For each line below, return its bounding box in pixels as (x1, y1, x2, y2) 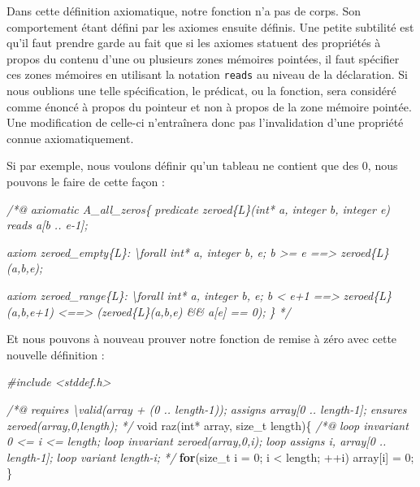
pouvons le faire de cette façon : (6, 173, 165, 189)
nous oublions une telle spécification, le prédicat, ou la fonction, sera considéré (6, 82, 396, 99)
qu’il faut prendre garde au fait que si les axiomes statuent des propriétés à (6, 34, 381, 51)
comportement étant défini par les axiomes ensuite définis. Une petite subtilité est (6, 18, 414, 35)
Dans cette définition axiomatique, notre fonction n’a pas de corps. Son (6, 2, 362, 19)
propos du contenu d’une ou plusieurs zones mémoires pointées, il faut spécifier (6, 50, 400, 67)
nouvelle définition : (6, 346, 105, 363)
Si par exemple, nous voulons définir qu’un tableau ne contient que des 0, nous (6, 157, 398, 174)
